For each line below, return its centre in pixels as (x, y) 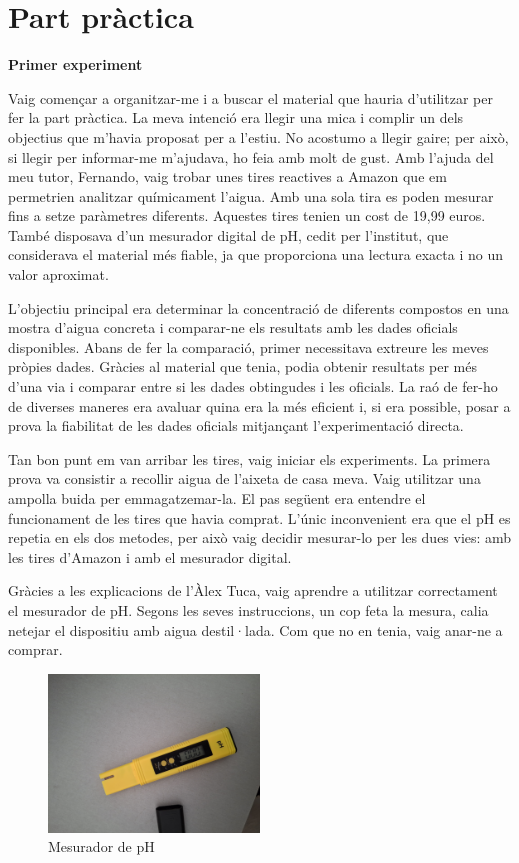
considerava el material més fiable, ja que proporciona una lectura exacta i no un (256, 254)
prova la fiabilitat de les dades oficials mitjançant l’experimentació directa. (236, 425)
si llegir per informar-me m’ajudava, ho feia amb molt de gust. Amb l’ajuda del (251, 156)
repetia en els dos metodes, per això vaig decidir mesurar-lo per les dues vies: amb (260, 537)
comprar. (35, 649)
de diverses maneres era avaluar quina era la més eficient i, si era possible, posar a (259, 405)
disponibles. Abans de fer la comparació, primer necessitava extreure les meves (248, 346)
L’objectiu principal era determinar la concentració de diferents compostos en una (258, 307)
